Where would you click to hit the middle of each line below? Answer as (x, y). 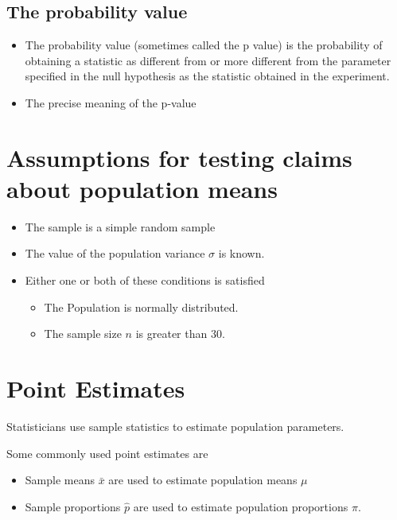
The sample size (83, 334)
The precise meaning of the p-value (111, 102)
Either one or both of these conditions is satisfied (145, 280)
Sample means (60, 480)
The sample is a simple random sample (120, 226)
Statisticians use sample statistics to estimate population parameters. (175, 426)
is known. (241, 253)
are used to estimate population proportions (241, 506)
